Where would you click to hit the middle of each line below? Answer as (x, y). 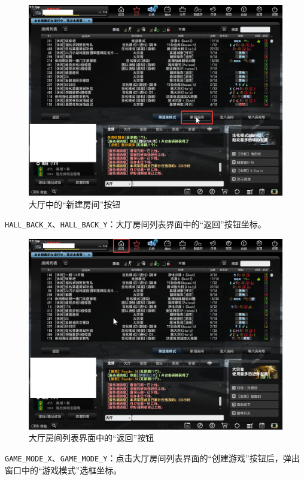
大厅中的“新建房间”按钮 (75, 204)
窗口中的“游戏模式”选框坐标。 (63, 469)
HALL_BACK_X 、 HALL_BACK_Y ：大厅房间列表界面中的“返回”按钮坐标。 (136, 224)
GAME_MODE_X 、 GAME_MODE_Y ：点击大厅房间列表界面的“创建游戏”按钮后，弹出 (152, 458)
